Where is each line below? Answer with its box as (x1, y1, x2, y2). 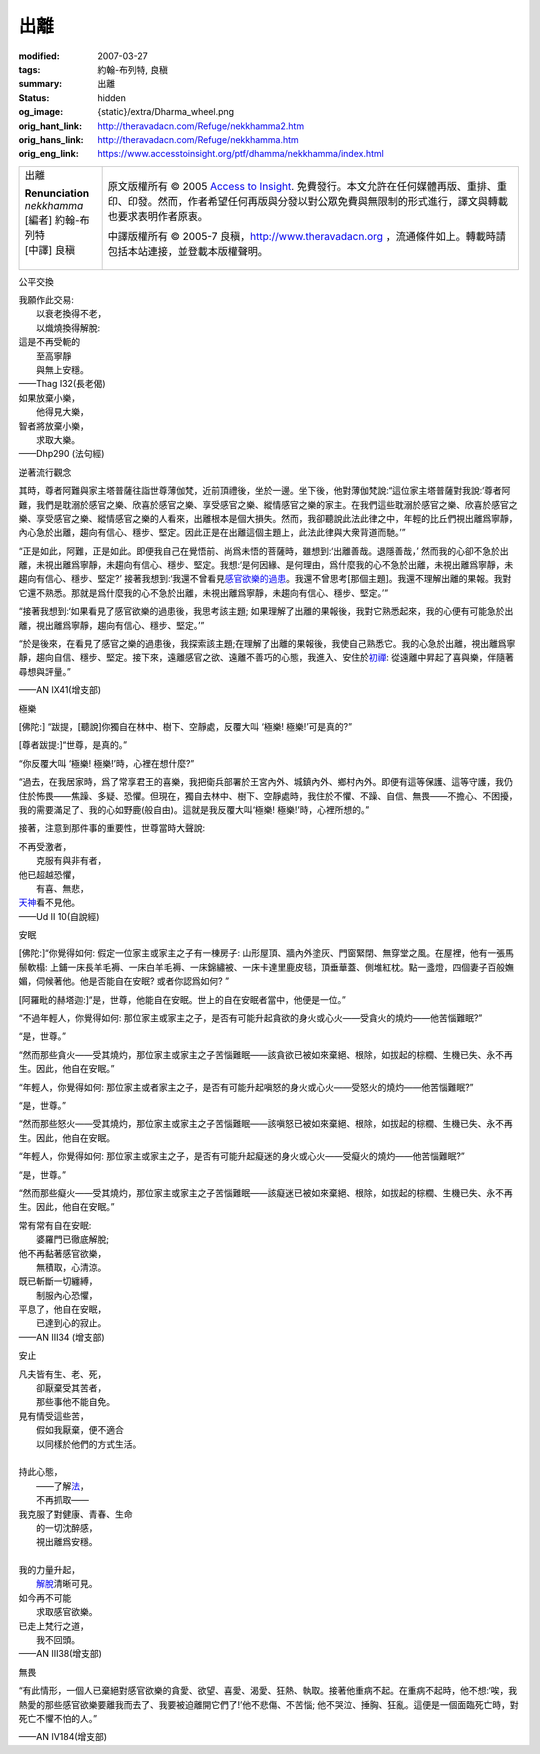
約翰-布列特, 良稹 (97, 63, 169, 75)
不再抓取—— (35, 1494, 89, 1506)
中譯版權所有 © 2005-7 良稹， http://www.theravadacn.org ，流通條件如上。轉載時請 (107, 229, 507, 243)
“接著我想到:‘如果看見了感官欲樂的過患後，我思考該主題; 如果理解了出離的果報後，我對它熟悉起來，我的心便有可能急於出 (18, 605, 514, 617)
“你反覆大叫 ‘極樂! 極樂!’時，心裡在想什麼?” (18, 757, 195, 769)
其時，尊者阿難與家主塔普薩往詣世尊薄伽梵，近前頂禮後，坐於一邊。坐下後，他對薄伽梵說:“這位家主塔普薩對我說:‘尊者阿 (18, 485, 511, 497)
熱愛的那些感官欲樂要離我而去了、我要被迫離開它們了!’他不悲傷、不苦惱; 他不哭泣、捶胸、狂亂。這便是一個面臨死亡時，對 (18, 1698, 519, 1710)
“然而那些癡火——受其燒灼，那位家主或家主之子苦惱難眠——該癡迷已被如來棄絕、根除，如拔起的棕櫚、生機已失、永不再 (18, 1186, 514, 1199)
